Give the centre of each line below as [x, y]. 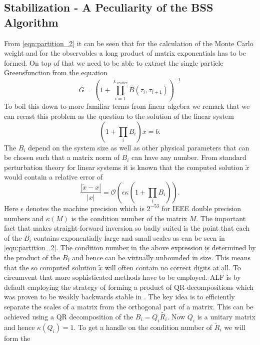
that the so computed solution [50, 267]
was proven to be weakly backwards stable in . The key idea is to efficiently [119, 297]
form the [17, 338]
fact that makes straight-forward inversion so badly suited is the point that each [127, 228]
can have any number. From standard [189, 157]
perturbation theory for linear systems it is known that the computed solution [124, 167]
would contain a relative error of [53, 177]
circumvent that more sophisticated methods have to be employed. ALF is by [122, 277]
